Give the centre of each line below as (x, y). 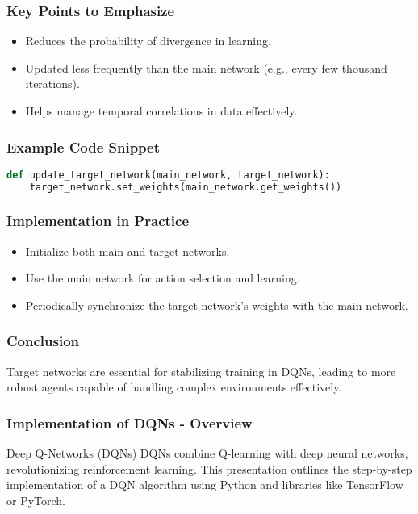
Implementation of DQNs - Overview (130, 422)
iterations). (52, 84)
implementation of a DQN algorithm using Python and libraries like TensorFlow (205, 485)
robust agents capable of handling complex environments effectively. (174, 387)
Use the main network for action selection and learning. (163, 278)
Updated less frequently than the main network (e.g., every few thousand (206, 67)
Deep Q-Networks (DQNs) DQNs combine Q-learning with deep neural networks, (207, 453)
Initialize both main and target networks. (127, 251)
